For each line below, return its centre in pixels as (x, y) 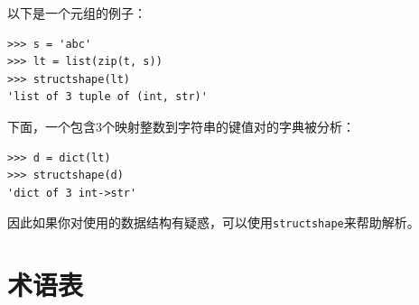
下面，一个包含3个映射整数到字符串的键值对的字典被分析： (181, 126)
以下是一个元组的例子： (77, 13)
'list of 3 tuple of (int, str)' (107, 97)
